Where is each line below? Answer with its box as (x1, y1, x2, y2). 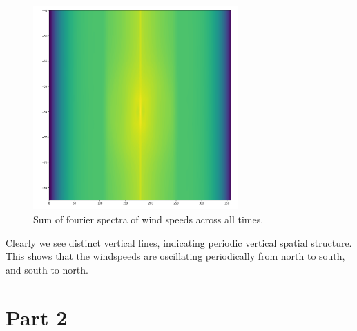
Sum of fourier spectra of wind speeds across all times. (33, 211, 264, 226)
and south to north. (6, 262, 88, 276)
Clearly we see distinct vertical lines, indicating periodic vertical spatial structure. (6, 235, 352, 249)
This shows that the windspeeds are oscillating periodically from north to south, (6, 249, 345, 263)
